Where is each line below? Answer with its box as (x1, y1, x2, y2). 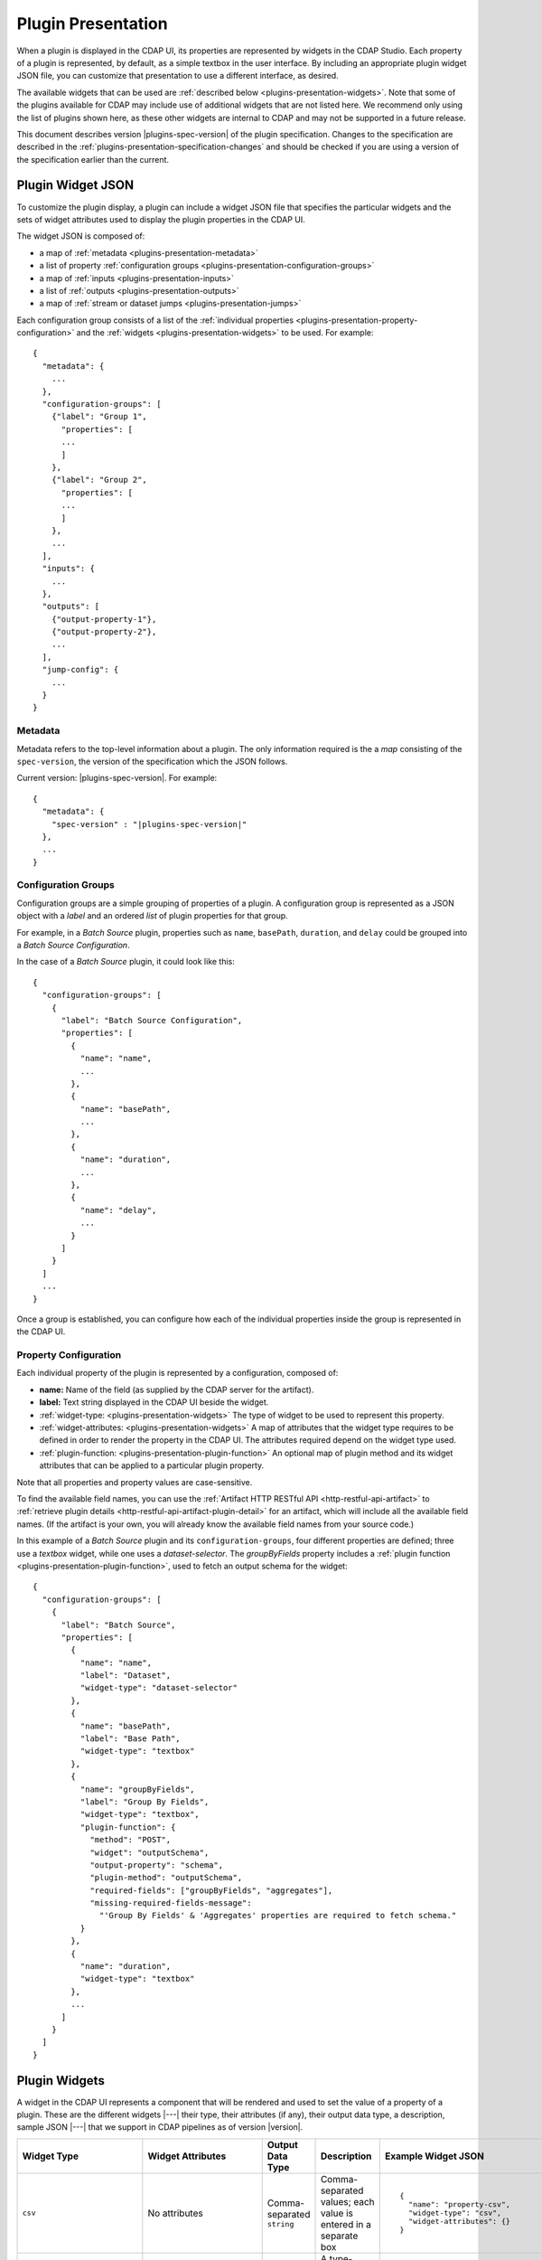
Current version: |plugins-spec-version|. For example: (16, 773, 218, 784)
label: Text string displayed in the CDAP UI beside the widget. (39, 1397, 269, 1408)
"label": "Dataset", (79, 1671, 172, 1681)
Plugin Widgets (16, 2073, 106, 2088)
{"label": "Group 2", (51, 475, 148, 485)
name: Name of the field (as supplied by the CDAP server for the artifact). (39, 1384, 314, 1395)
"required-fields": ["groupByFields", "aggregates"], (89, 1885, 333, 1896)
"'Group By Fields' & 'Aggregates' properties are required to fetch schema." (99, 1910, 457, 1921)
